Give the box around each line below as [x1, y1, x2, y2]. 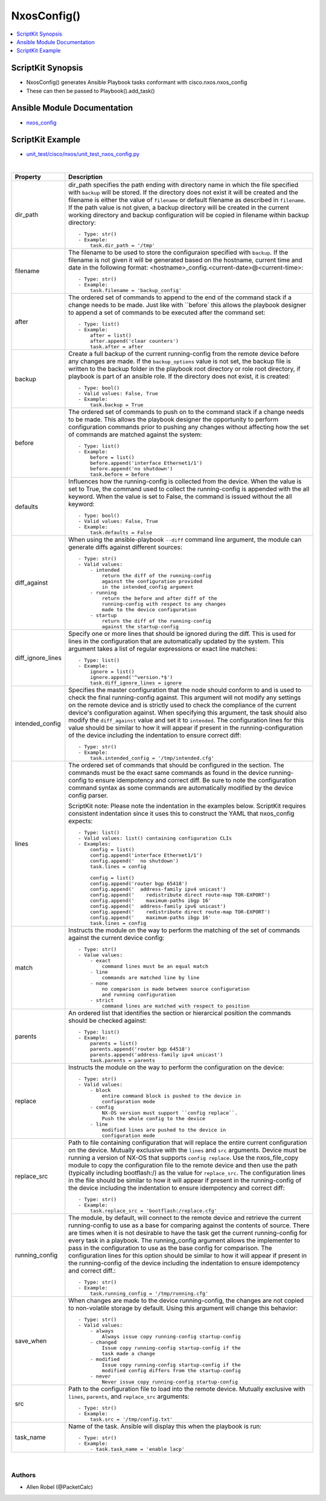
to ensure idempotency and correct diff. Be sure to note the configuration [88, 776, 296, 785]
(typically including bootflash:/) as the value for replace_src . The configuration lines [68, 1169, 306, 1177]
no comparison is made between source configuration [101, 986, 250, 993]
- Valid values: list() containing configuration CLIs [78, 835, 232, 841]
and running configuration [101, 991, 176, 998]
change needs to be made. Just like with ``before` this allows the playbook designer [68, 301, 307, 310]
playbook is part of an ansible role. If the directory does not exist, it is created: [68, 372, 290, 381]
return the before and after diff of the [101, 595, 217, 601]
